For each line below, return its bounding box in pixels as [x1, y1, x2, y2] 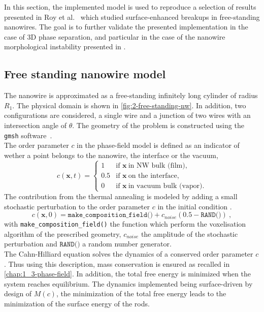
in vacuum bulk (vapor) [128, 182, 203, 190]
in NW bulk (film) [128, 162, 185, 169]
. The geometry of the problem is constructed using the [72, 119, 244, 130]
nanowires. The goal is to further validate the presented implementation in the [4, 21, 248, 32]
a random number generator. [82, 238, 172, 249]
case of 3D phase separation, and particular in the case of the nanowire [4, 31, 225, 42]
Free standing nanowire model [4, 66, 166, 82]
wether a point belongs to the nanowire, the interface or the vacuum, [4, 149, 218, 160]
